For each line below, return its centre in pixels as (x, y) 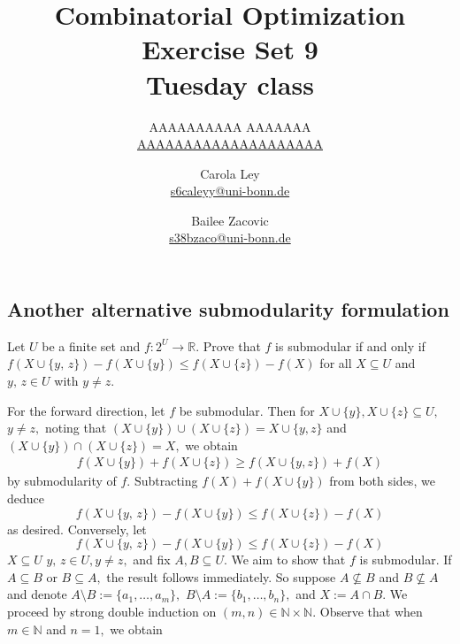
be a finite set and (91, 345)
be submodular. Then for (247, 410)
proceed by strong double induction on (112, 612)
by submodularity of (62, 481)
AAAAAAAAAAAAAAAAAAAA (230, 144)
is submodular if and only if (350, 345)
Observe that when (371, 612)
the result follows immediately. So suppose (221, 576)
